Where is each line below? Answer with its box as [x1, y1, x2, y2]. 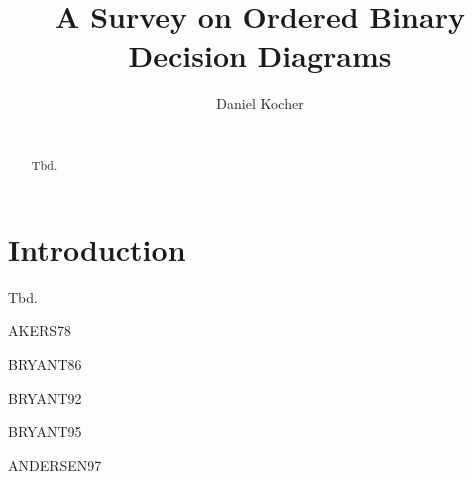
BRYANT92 [8, 387, 82, 408]
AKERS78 [8, 320, 72, 341]
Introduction [8, 228, 186, 269]
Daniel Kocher [216, 93, 304, 114]
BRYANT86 [8, 354, 82, 375]
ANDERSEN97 [8, 454, 102, 475]
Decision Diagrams [128, 35, 392, 76]
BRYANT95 [8, 421, 82, 442]
